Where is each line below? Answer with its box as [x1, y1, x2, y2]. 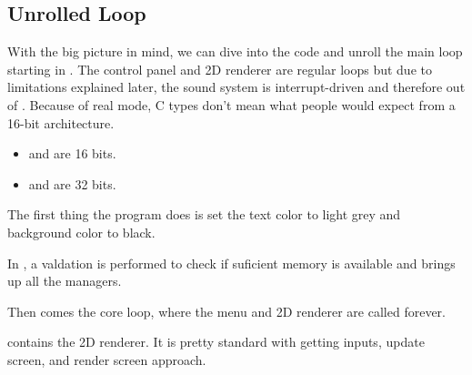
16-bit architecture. [7, 113, 115, 132]
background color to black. [7, 222, 156, 241]
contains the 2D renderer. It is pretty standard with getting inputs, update [7, 332, 425, 351]
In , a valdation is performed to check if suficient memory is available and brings [7, 253, 456, 272]
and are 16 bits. [28, 144, 116, 163]
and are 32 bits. [28, 174, 116, 193]
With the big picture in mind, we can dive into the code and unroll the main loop [7, 42, 463, 61]
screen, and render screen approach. [7, 350, 206, 369]
